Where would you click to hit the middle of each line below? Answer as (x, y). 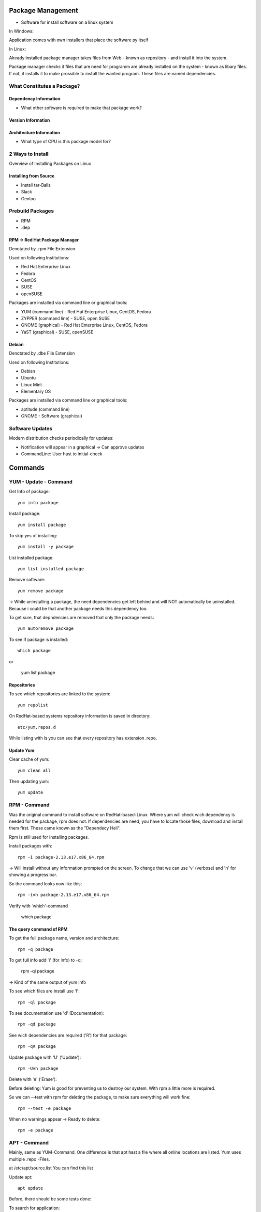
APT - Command (29, 1143)
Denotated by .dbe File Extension (42, 353)
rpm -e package (36, 1130)
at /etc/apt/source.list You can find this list (51, 1168)
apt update (30, 1188)
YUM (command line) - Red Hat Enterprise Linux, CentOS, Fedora (86, 311)
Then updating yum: (29, 781)
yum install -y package (46, 547)
